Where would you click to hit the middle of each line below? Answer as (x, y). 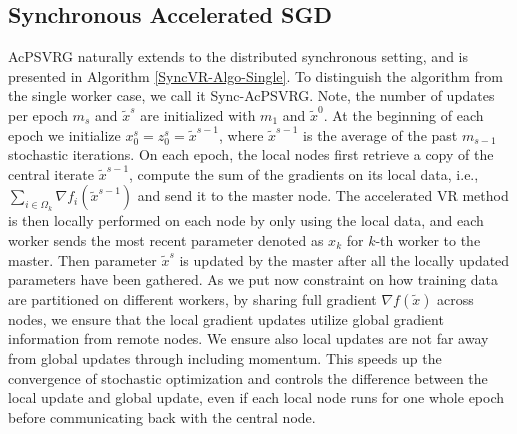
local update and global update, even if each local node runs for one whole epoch (256, 397)
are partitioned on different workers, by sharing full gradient (192, 298)
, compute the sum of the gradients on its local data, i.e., (304, 173)
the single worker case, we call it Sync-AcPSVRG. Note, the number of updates (251, 95)
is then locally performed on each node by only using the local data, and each (246, 220)
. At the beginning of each (403, 114)
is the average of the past (380, 134)
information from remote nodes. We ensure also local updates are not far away (248, 338)
